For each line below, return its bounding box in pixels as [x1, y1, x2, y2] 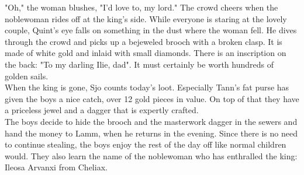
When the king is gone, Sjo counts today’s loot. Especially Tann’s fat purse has [5, 81, 289, 93]
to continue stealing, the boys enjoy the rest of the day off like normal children [5, 138, 286, 150]
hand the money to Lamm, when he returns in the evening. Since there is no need [5, 127, 298, 139]
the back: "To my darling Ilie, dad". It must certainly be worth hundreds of [5, 58, 274, 70]
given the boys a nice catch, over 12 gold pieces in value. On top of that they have [5, 92, 299, 104]
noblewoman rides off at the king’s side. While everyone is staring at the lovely [5, 12, 287, 24]
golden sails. [5, 69, 49, 82]
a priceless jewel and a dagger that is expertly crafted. [5, 104, 199, 116]
